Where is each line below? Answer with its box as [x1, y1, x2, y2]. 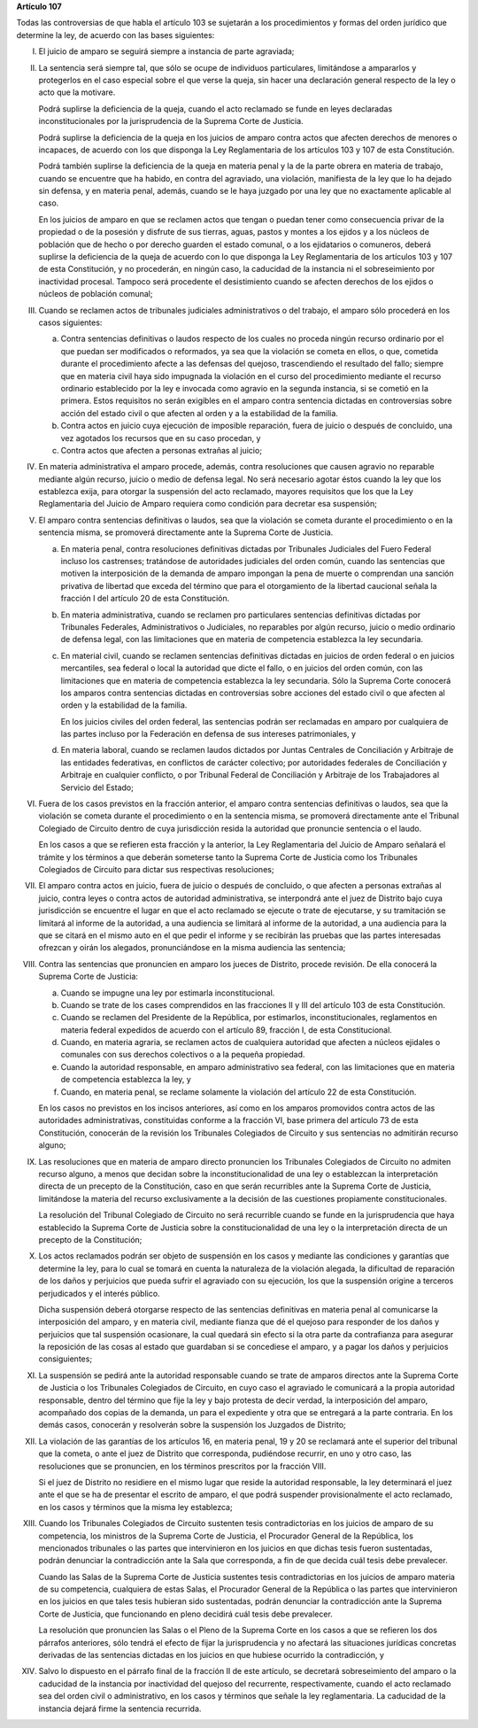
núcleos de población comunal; [38, 289, 153, 299]
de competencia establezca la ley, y [60, 1074, 192, 1085]
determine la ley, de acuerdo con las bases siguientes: [16, 29, 215, 40]
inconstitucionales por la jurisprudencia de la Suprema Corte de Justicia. [38, 116, 305, 127]
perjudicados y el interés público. [38, 1288, 160, 1298]
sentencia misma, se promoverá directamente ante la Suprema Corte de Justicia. [38, 527, 334, 538]
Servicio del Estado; [60, 782, 135, 793]
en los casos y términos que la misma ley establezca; [38, 1501, 234, 1512]
